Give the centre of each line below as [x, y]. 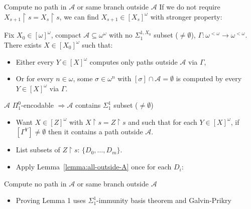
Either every [35, 61]
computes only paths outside [134, 61]
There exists [23, 44]
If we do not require [190, 7]
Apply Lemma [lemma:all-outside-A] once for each [94, 167]
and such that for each [163, 122]
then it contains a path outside [95, 132]
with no [121, 35]
